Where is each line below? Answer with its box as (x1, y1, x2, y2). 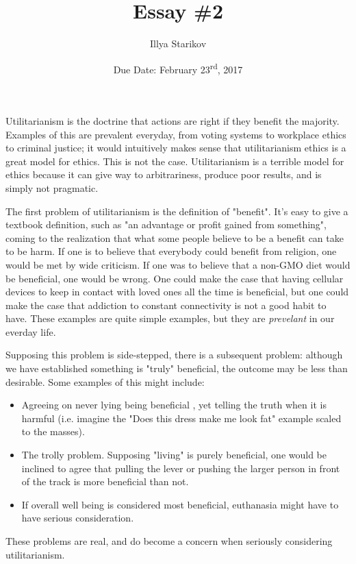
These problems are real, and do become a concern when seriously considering (5, 534, 333, 548)
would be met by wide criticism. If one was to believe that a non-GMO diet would (5, 257, 351, 271)
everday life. (5, 324, 56, 339)
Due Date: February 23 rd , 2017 (113, 60, 243, 76)
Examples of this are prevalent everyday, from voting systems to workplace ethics (5, 127, 346, 141)
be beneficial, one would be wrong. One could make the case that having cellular (5, 271, 344, 285)
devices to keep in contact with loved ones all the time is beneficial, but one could (5, 284, 349, 299)
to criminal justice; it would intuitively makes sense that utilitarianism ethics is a (5, 140, 346, 155)
